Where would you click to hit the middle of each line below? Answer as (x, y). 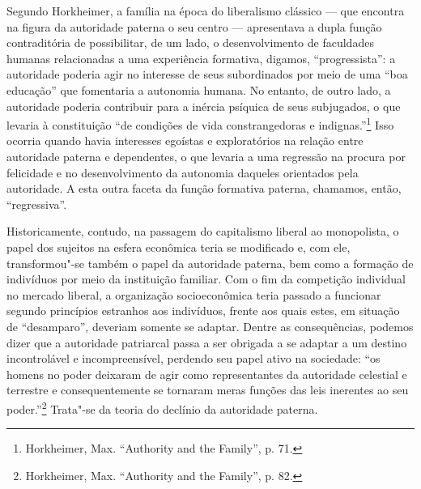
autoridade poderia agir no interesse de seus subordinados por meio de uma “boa (207, 74)
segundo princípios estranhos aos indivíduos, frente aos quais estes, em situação (203, 310)
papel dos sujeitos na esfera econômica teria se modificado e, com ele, (179, 247)
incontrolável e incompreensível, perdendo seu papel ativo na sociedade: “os (193, 358)
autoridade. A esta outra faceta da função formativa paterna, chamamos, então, (204, 188)
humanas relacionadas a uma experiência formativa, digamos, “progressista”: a (201, 58)
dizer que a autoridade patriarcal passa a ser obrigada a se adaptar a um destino (207, 342)
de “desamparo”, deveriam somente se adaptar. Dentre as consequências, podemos (210, 326)
